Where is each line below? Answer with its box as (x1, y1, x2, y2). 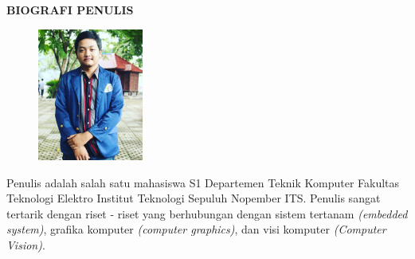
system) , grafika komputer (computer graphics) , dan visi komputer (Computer (6, 221, 386, 237)
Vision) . (6, 236, 45, 253)
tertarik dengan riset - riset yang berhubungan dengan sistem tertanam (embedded (6, 205, 408, 222)
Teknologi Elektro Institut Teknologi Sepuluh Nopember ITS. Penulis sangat (6, 190, 381, 206)
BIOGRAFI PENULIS (6, 2, 134, 18)
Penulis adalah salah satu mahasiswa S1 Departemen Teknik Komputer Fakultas (6, 174, 400, 190)
